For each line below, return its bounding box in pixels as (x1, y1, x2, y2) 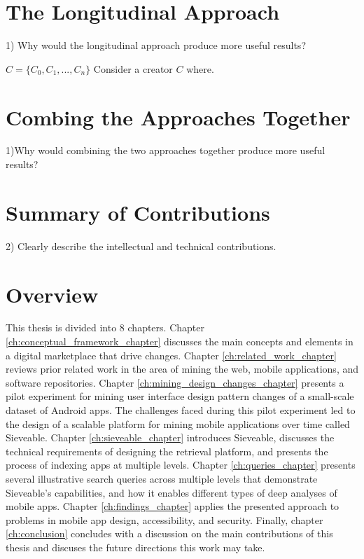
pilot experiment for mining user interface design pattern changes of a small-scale (6, 389, 354, 403)
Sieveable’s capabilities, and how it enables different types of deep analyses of (6, 485, 337, 499)
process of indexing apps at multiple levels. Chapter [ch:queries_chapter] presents (6, 457, 356, 472)
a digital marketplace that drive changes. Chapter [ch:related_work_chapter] (6, 347, 337, 362)
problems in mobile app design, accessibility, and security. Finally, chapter (6, 512, 323, 527)
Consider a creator (93, 61, 173, 76)
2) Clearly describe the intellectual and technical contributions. (6, 238, 276, 253)
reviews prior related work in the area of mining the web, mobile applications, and (6, 361, 359, 376)
